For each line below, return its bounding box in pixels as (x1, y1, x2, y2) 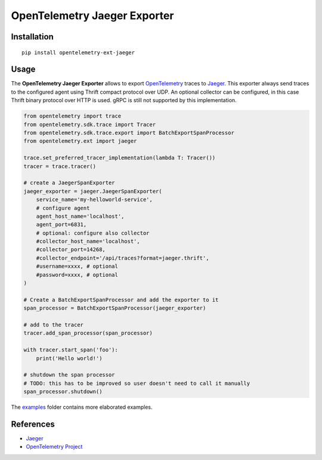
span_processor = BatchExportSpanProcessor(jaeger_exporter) (23, 305, 206, 311)
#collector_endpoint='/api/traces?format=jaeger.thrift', (36, 254, 209, 261)
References (11, 419, 55, 429)
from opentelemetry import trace (23, 113, 122, 119)
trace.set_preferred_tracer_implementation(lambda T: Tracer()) (23, 155, 216, 161)
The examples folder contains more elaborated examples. (11, 403, 153, 411)
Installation (11, 32, 54, 42)
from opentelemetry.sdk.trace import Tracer (23, 121, 156, 128)
